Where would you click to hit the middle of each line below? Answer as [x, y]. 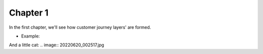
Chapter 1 [29, 13]
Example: [30, 36]
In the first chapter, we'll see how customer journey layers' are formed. [80, 27]
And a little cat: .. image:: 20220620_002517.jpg [56, 45]
